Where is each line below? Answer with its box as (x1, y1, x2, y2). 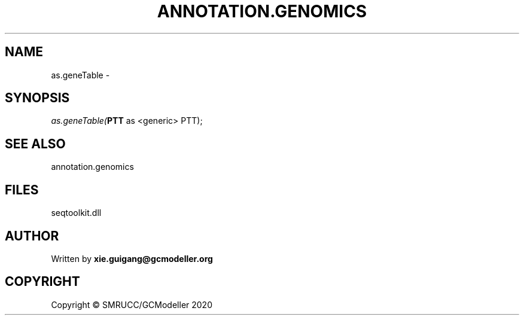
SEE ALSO (5, 136, 66, 151)
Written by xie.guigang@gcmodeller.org (51, 253, 213, 264)
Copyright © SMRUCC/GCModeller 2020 (51, 299, 212, 310)
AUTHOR (5, 228, 59, 243)
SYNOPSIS (5, 90, 70, 106)
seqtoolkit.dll (51, 208, 102, 218)
